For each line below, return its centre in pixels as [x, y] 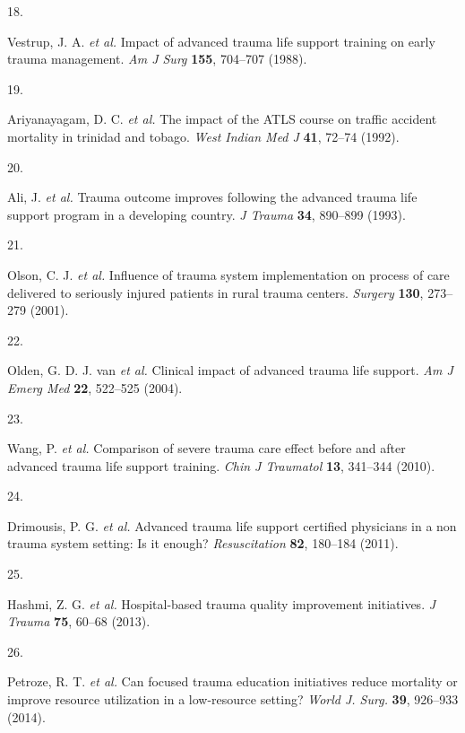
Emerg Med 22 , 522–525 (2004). [95, 387]
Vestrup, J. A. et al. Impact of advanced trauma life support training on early [221, 41]
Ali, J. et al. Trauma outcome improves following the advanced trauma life [212, 197]
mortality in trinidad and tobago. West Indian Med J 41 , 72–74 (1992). [203, 136]
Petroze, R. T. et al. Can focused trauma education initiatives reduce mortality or [232, 681]
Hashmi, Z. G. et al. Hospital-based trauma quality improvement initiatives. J [222, 603]
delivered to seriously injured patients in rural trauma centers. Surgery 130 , [215, 292]
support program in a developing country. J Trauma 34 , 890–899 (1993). [207, 214]
